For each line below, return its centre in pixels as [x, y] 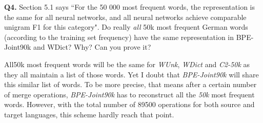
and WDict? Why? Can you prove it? [92, 47]
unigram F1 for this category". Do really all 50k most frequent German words [126, 27]
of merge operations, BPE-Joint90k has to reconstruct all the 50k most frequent [129, 94]
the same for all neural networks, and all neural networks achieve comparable [125, 17]
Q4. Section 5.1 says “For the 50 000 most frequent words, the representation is [129, 7]
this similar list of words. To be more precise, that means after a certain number [130, 84]
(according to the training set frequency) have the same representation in [119, 37]
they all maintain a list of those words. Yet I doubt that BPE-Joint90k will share [131, 74]
